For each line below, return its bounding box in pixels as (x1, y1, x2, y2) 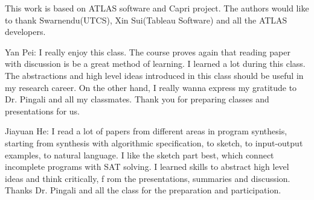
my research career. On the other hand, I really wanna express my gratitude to (5, 81, 297, 93)
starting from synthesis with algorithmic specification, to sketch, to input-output (5, 136, 303, 149)
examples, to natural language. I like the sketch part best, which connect (5, 148, 274, 161)
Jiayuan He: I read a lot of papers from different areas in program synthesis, (5, 125, 287, 137)
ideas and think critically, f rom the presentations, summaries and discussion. (5, 172, 290, 184)
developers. (5, 25, 46, 38)
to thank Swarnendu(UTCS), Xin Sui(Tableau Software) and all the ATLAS (5, 13, 287, 26)
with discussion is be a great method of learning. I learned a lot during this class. (5, 57, 306, 70)
